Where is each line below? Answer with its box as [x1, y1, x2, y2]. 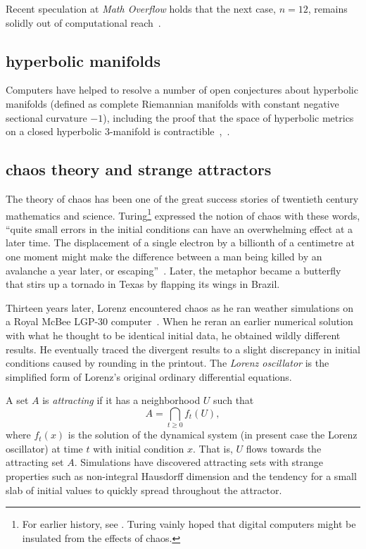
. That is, [193, 441, 233, 455]
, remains [308, 1, 348, 15]
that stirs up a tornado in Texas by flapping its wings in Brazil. [6, 277, 280, 291]
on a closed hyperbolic [6, 124, 102, 139]
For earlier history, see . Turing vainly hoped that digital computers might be [22, 517, 356, 531]
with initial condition [93, 441, 184, 455]
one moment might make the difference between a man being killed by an [6, 249, 322, 263]
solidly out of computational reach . [6, 15, 161, 30]
